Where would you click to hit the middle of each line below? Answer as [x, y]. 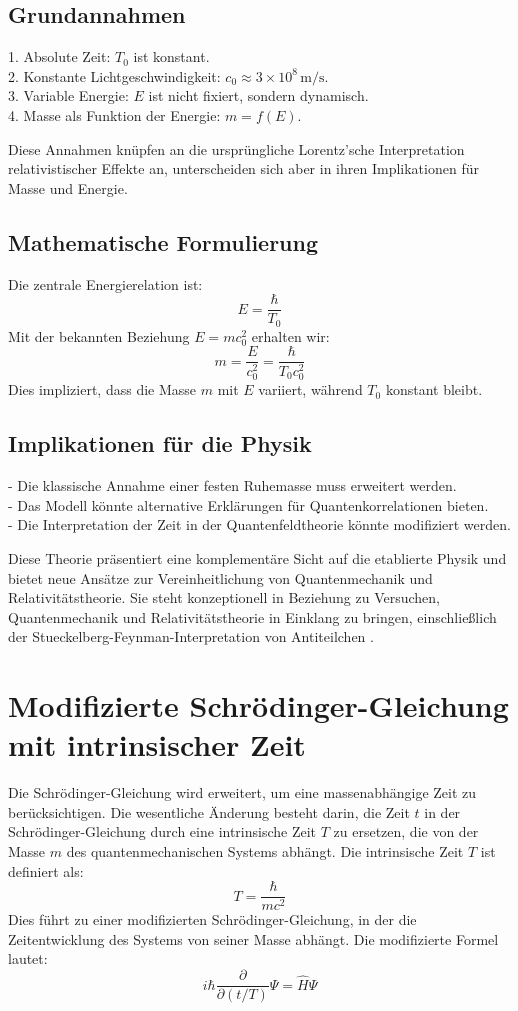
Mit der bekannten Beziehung [99, 335]
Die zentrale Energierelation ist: [105, 283]
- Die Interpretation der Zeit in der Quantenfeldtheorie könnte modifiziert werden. [259, 524]
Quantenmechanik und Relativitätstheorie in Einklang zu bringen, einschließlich [252, 616]
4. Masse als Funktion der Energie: [114, 114]
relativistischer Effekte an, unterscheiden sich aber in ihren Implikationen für [243, 168]
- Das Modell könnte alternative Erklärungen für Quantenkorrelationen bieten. [248, 504]
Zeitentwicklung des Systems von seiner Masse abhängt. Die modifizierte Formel [253, 938]
